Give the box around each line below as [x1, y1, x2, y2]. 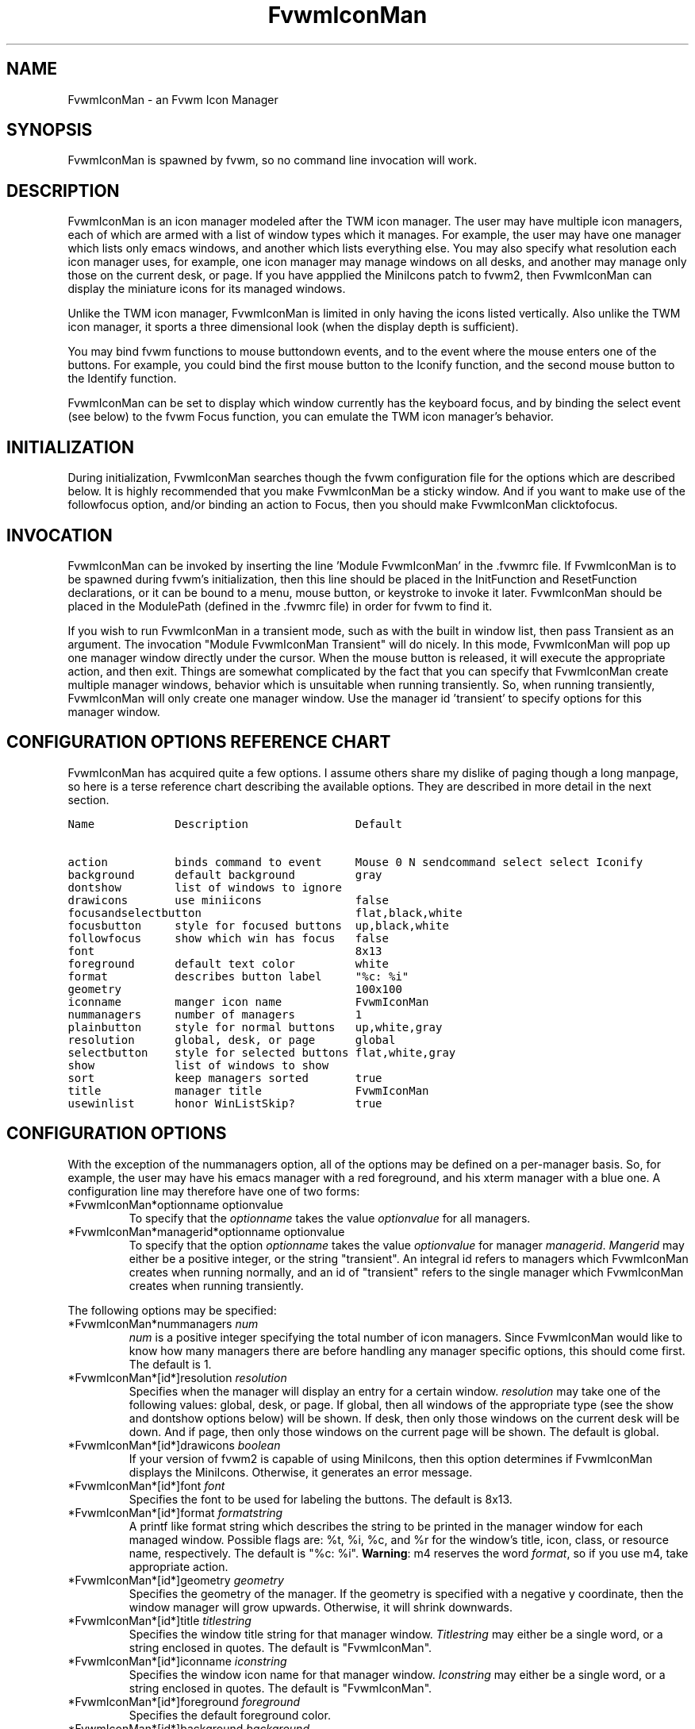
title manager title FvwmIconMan [67, 1084, 429, 1097]
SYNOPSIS [6, 120, 93, 141]
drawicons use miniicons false [67, 893, 389, 907]
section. [67, 792, 109, 807]
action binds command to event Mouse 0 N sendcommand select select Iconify [67, 855, 643, 868]
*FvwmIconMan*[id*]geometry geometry [67, 1573, 284, 1587]
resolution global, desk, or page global [67, 1033, 396, 1046]
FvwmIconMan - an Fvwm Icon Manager [67, 92, 278, 106]
